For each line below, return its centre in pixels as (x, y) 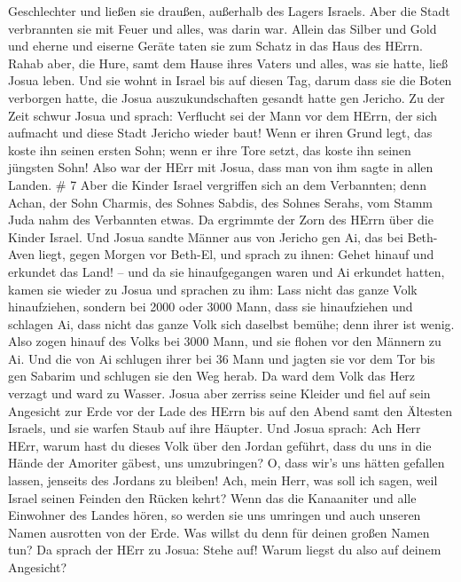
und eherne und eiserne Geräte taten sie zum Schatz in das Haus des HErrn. (215, 46)
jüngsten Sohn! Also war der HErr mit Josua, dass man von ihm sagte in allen (221, 167)
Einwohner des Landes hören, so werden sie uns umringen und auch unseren (215, 515)
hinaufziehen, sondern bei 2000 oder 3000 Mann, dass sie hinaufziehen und (211, 307)
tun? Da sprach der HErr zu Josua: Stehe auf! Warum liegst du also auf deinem (225, 550)
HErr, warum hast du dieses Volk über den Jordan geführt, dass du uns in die (220, 445)
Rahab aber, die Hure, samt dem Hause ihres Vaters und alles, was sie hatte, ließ (228, 63)
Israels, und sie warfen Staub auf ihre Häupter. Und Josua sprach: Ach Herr (215, 428)
